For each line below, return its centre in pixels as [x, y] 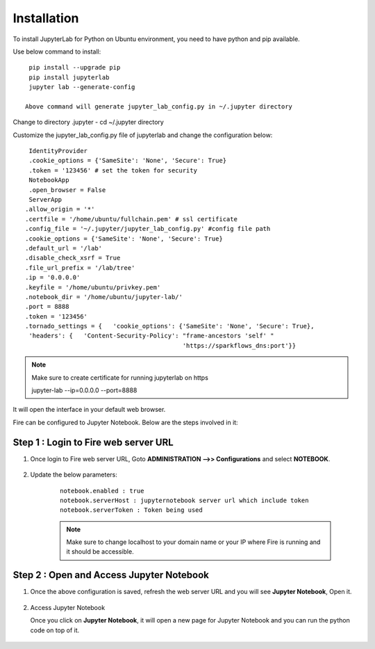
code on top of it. [55, 630]
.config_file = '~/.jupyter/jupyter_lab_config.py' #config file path [148, 229]
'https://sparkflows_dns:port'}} [239, 345]
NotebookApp [49, 180]
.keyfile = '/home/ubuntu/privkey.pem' [93, 287]
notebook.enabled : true [102, 491]
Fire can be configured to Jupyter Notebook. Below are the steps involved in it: [126, 422]
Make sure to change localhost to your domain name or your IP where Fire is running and [193, 542]
